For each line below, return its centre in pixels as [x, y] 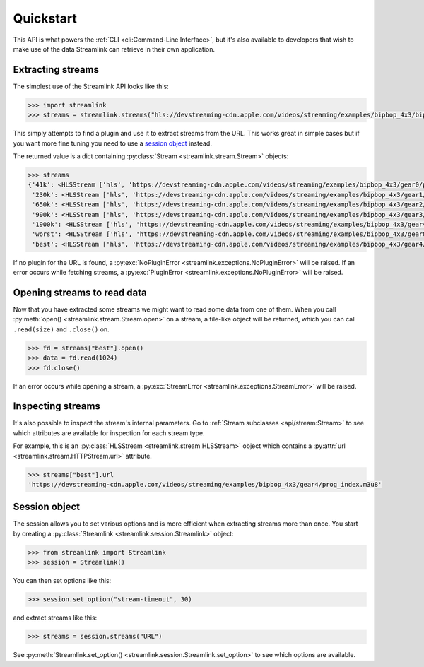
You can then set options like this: [62, 581]
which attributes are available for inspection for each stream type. [109, 433]
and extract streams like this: [55, 618]
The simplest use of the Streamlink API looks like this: [91, 86]
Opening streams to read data [80, 292]
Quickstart [45, 18]
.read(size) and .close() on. [61, 329]
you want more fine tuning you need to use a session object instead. [112, 143]
